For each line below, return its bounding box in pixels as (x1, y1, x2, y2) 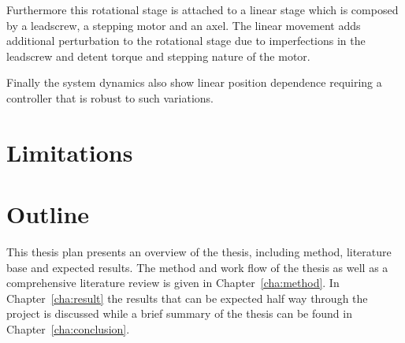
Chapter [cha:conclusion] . (6, 321, 130, 337)
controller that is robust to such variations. (6, 89, 214, 106)
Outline (6, 198, 90, 230)
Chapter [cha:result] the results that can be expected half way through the (6, 289, 368, 306)
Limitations (6, 136, 133, 168)
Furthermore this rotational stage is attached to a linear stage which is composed (6, 2, 399, 17)
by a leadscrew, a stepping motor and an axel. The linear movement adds (6, 17, 361, 33)
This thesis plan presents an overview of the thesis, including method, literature (6, 244, 392, 260)
